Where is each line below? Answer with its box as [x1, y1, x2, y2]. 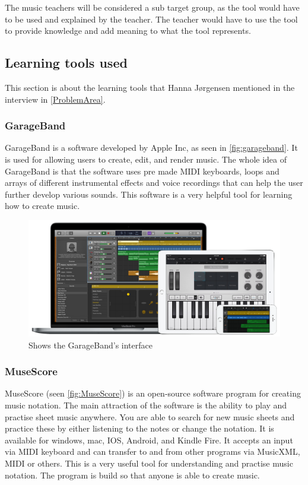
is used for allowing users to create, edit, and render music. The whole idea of [5, 153, 287, 165]
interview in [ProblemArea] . [5, 93, 106, 105]
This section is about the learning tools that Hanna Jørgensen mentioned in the [5, 81, 295, 93]
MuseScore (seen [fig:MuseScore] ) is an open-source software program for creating [5, 387, 301, 400]
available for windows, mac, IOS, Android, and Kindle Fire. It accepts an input [5, 433, 293, 446]
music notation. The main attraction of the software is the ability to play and [5, 399, 287, 411]
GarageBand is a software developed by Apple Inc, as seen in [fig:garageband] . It [5, 141, 298, 154]
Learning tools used [5, 53, 128, 72]
